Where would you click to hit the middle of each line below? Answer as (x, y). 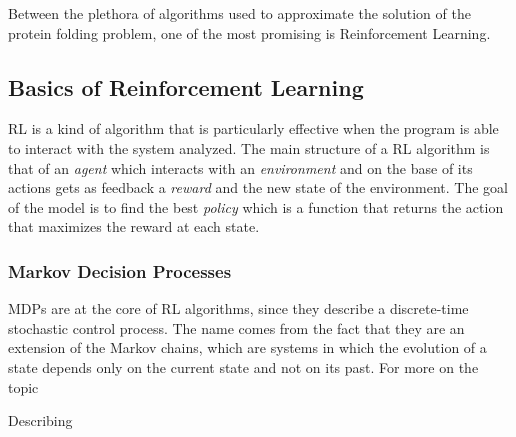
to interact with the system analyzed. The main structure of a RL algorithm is (249, 147)
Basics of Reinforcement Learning (186, 86)
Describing (40, 420)
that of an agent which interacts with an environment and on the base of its (240, 167)
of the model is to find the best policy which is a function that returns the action (256, 206)
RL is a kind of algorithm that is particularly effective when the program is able (253, 128)
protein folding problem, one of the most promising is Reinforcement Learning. (249, 32)
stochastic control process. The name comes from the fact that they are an (236, 327)
